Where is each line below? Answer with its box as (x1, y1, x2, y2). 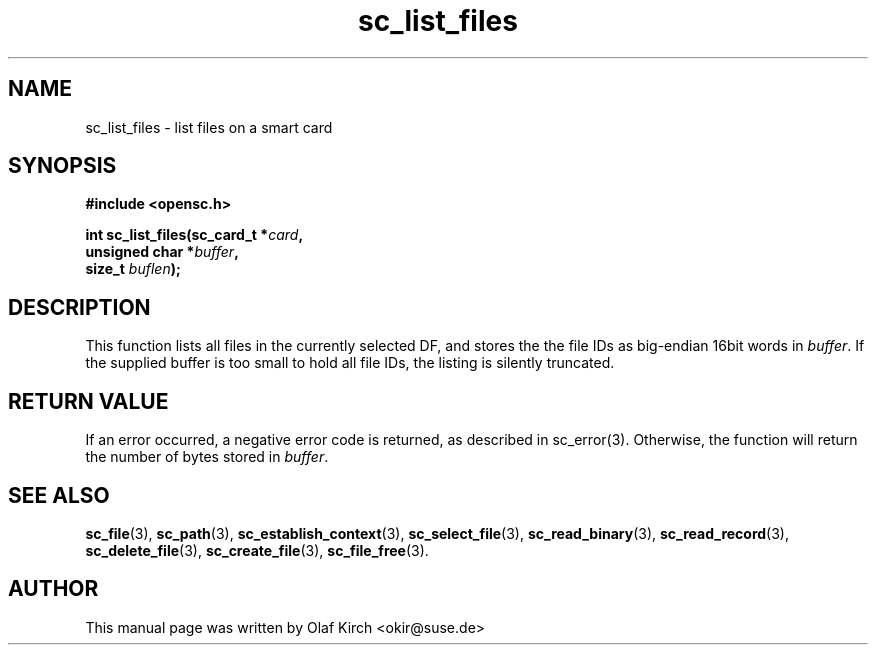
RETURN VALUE (8, 388, 169, 414)
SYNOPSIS (8, 153, 117, 179)
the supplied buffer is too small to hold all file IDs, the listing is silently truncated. (85, 354, 615, 372)
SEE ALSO (8, 482, 110, 508)
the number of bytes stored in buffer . (85, 448, 329, 466)
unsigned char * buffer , (85, 243, 239, 261)
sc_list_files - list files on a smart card (85, 118, 333, 136)
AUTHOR (8, 576, 99, 602)
